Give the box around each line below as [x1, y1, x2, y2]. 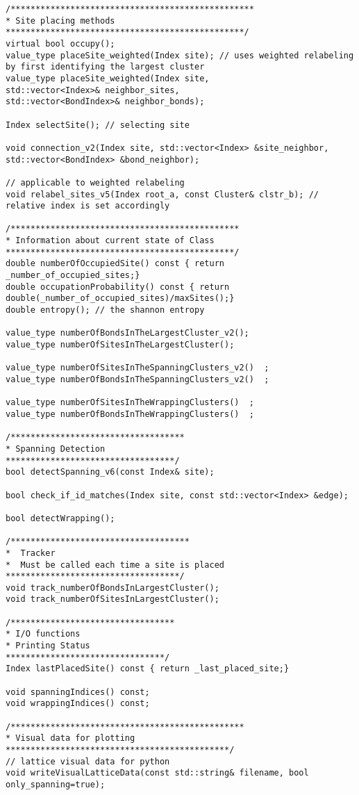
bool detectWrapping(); [6, 513, 115, 523]
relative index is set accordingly [6, 201, 170, 211]
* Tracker [6, 548, 56, 558]
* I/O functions [6, 629, 81, 639]
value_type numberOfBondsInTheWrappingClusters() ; [6, 409, 254, 419]
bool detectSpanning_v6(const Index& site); [6, 467, 215, 477]
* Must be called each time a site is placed [6, 559, 224, 570]
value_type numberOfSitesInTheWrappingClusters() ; [6, 397, 254, 408]
